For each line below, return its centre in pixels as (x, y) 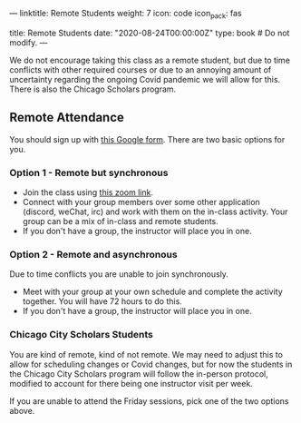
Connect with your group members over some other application (141, 202)
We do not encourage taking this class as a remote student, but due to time (150, 60)
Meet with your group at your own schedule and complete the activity (152, 292)
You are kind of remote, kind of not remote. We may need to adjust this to (146, 354)
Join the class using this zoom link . (88, 192)
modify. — (29, 42)
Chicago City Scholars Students (82, 335)
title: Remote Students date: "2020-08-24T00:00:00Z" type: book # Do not (150, 33)
